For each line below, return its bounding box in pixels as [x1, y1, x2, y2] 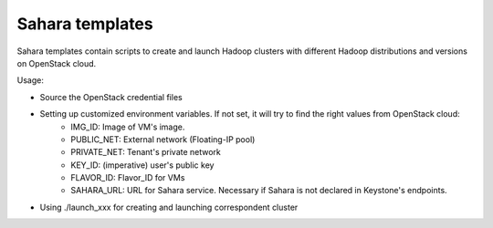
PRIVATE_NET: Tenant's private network [70, 147, 221, 158]
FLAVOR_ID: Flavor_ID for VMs [70, 172, 185, 183]
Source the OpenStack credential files [39, 91, 183, 102]
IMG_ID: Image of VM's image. [70, 121, 185, 132]
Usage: [16, 75, 45, 86]
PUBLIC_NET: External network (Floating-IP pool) [70, 133, 256, 145]
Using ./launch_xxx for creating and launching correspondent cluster [39, 202, 299, 212]
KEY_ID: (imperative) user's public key [70, 160, 215, 171]
